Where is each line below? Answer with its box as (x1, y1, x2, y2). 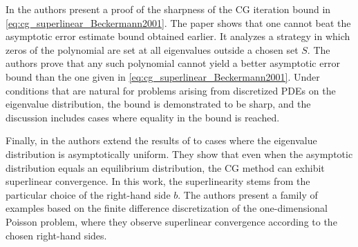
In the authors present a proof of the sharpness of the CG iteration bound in (6, 2, 331, 16)
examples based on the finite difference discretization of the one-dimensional (6, 201, 328, 215)
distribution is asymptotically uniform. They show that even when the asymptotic (6, 146, 353, 161)
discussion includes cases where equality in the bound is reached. (6, 110, 280, 124)
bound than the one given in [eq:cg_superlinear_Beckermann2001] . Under (6, 69, 320, 83)
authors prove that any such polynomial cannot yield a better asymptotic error (6, 56, 340, 70)
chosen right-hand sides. (6, 228, 107, 242)
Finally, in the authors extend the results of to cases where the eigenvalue (6, 133, 317, 148)
